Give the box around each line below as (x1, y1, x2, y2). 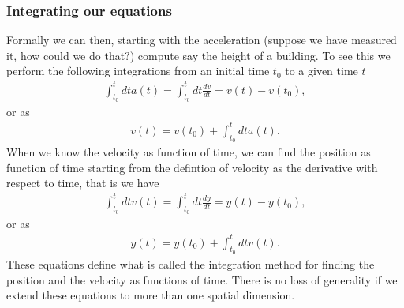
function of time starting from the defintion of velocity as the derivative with (6, 159, 378, 175)
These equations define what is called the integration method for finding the (6, 255, 375, 272)
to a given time (285, 62, 358, 79)
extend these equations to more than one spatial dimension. (6, 287, 295, 303)
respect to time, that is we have (6, 175, 159, 191)
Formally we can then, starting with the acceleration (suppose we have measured (6, 32, 397, 48)
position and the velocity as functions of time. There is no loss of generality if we (6, 271, 398, 287)
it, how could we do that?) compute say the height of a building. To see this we (6, 47, 391, 63)
